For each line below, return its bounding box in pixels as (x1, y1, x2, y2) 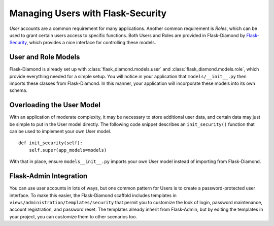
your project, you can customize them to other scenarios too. (9, 213, 137, 219)
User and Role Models (9, 53, 80, 61)
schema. (9, 87, 27, 93)
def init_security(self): (18, 140, 83, 146)
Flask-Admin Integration (9, 172, 88, 180)
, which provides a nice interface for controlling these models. (26, 40, 156, 46)
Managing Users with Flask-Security (9, 8, 167, 19)
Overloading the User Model (9, 101, 101, 109)
